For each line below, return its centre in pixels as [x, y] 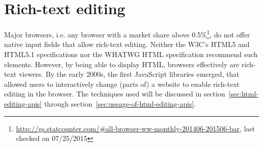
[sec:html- [243, 94]
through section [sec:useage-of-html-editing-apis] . [120, 103]
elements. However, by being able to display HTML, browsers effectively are [122, 64]
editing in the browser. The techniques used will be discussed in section [115, 94]
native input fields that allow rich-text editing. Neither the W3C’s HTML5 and [127, 44]
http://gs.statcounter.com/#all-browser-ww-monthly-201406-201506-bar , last [135, 128]
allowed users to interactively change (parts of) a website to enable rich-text [122, 84]
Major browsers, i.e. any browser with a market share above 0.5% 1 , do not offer [127, 34]
